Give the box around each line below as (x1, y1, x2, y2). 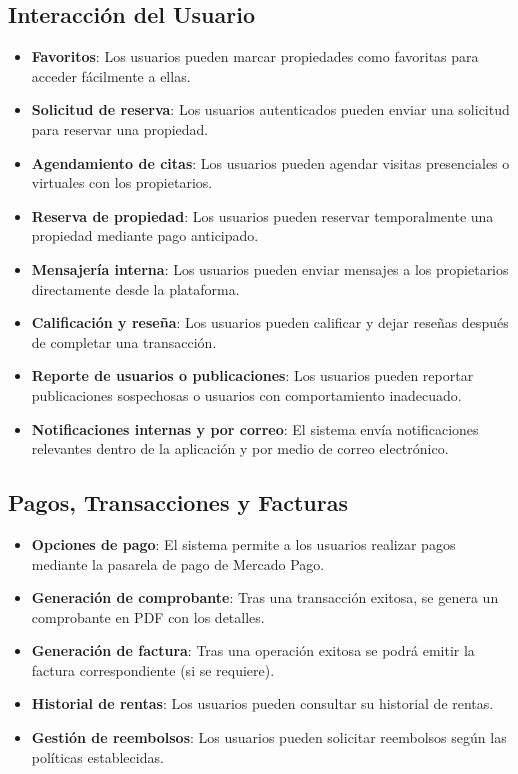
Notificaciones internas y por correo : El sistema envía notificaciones (31, 418, 479, 439)
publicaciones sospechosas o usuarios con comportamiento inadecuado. (31, 384, 462, 405)
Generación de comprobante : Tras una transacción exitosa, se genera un (31, 587, 499, 608)
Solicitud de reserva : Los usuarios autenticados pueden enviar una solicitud (31, 99, 510, 120)
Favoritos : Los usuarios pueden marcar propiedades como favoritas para (31, 46, 479, 67)
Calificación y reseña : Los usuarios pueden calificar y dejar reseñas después (31, 312, 509, 333)
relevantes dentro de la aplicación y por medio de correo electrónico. (31, 438, 449, 459)
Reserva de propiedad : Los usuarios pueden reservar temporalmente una (31, 205, 494, 226)
